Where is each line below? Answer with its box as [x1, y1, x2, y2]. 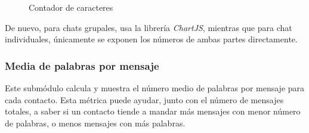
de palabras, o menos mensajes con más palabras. [5, 116, 186, 129]
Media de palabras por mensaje [5, 58, 159, 73]
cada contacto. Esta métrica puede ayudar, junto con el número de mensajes [5, 93, 284, 106]
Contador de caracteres [29, 1, 113, 13]
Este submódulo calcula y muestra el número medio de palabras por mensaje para [5, 82, 305, 94]
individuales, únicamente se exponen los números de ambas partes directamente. [5, 33, 298, 45]
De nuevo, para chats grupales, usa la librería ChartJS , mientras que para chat [5, 21, 292, 33]
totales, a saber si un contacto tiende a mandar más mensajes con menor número [5, 105, 301, 117]
